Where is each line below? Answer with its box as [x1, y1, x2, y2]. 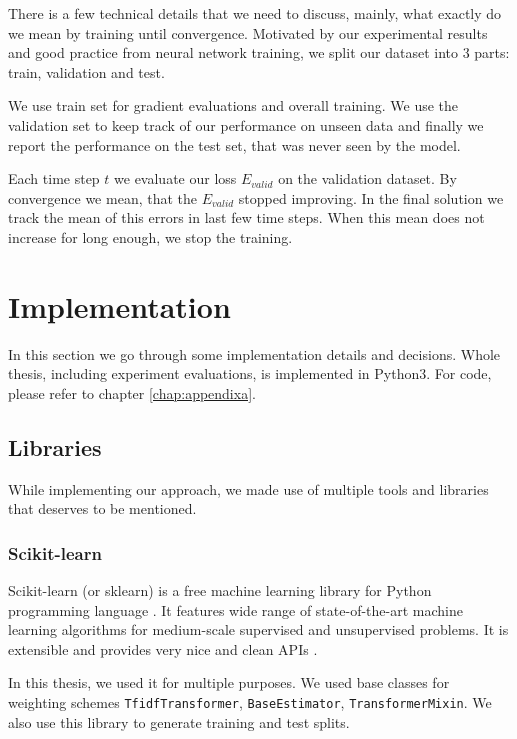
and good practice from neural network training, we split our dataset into [8, 42, 458, 63]
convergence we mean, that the [8, 187, 197, 208]
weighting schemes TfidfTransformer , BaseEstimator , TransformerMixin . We [8, 692, 492, 713]
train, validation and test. [8, 61, 165, 82]
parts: [474, 42, 510, 63]
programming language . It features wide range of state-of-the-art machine [8, 599, 463, 620]
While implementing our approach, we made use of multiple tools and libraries [8, 478, 489, 499]
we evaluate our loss [114, 168, 237, 189]
